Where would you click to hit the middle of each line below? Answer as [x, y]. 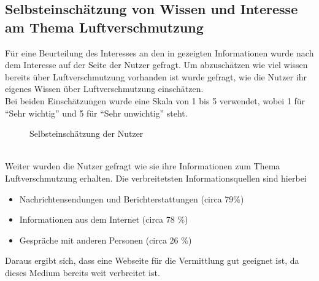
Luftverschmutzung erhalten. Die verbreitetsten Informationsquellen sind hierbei [156, 178]
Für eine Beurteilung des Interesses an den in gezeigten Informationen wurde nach [159, 52]
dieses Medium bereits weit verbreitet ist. [83, 272]
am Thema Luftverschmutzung [104, 27]
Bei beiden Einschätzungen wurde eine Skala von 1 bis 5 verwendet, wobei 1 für [155, 100]
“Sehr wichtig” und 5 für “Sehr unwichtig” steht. [96, 113]
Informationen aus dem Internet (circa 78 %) [104, 219]
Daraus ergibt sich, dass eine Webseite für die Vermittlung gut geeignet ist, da [152, 260]
